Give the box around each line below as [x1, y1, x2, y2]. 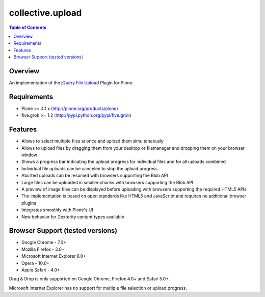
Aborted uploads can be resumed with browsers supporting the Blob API [21, 172, 168, 179]
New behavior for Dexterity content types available [21, 214, 125, 219]
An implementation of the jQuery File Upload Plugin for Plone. [9, 80, 133, 86]
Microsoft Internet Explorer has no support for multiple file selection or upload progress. [9, 285, 187, 291]
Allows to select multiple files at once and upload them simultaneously [21, 138, 164, 144]
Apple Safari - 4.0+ [21, 267, 60, 272]
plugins [21, 200, 36, 206]
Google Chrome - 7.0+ [21, 240, 66, 245]
